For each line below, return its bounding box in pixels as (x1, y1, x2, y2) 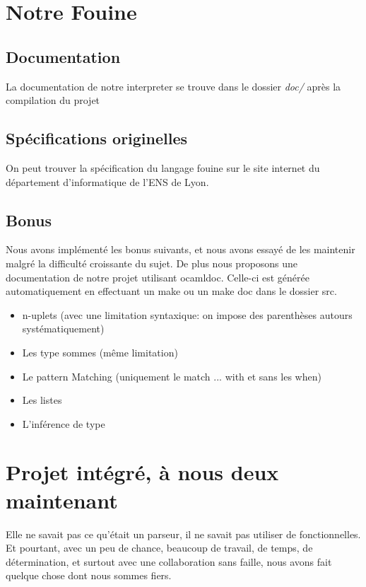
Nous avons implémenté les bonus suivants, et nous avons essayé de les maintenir (6, 242, 355, 257)
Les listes (22, 393, 62, 407)
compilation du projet (6, 93, 100, 107)
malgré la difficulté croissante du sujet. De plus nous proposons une (6, 255, 298, 270)
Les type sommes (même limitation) (22, 344, 178, 359)
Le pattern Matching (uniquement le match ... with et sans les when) (22, 368, 321, 383)
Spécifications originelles (6, 127, 188, 149)
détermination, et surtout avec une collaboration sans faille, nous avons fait (6, 554, 332, 569)
